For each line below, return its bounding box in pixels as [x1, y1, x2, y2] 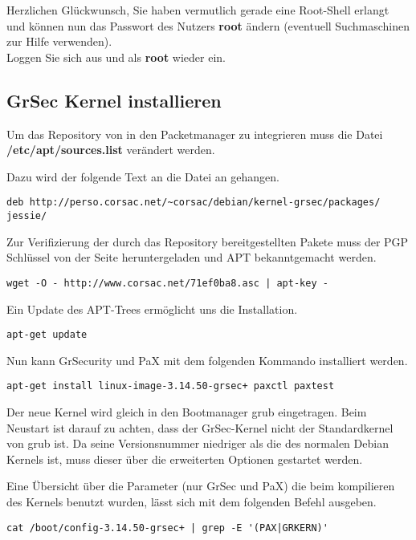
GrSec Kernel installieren [6, 87, 222, 112]
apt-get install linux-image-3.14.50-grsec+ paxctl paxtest [6, 380, 335, 392]
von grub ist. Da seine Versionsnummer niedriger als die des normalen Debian [6, 435, 389, 452]
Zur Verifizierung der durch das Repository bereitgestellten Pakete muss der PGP [6, 233, 409, 250]
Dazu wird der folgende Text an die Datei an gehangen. [6, 168, 279, 185]
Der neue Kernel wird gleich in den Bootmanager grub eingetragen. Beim [6, 404, 367, 420]
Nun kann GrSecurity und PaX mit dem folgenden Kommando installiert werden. [6, 351, 408, 368]
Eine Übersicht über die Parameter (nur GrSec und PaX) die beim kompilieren [6, 477, 395, 494]
